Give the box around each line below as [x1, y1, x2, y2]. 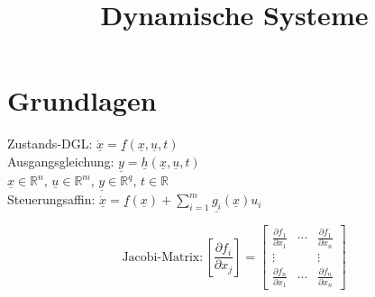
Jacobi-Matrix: [122, 250, 204, 264]
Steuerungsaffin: [7, 190, 96, 209]
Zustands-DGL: [7, 134, 93, 153]
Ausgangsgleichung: [7, 151, 114, 170]
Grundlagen [7, 82, 157, 119]
